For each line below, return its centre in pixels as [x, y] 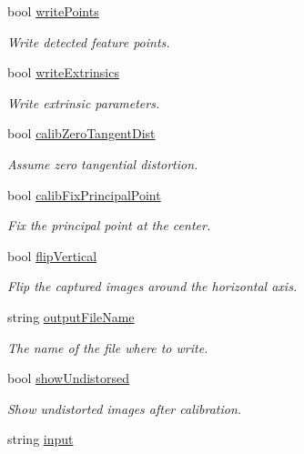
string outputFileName [71, 316]
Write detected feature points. [89, 41]
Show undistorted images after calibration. [125, 408]
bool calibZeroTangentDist [81, 133]
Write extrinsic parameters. [84, 102]
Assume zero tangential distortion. [103, 163]
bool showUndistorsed [69, 378]
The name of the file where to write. [108, 347]
